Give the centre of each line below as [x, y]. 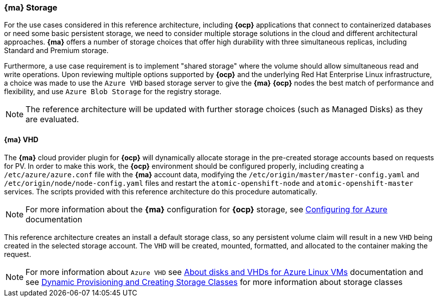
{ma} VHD [21, 139]
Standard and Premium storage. [56, 51]
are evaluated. [52, 119]
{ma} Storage [31, 8]
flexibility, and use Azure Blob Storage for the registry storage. [113, 92]
